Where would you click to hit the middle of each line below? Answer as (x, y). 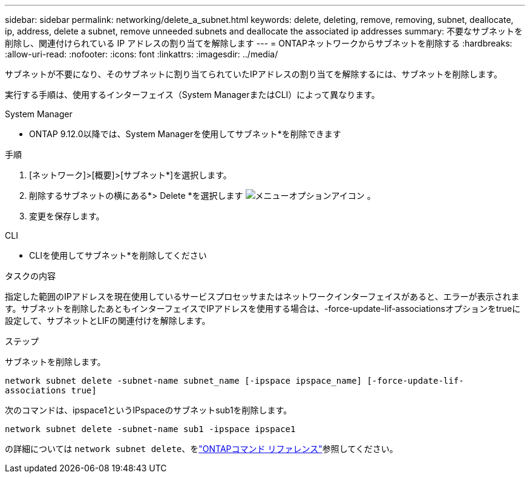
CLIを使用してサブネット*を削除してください (118, 255)
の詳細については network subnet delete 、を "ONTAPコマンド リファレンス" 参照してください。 (201, 449)
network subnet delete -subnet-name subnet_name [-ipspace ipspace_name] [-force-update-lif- (234, 381)
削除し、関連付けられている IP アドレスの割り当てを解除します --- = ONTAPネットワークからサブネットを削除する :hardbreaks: (259, 43)
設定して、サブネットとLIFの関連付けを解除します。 (108, 321)
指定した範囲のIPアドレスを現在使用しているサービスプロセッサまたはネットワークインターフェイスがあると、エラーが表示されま (262, 296)
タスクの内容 (30, 276)
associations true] (51, 390)
